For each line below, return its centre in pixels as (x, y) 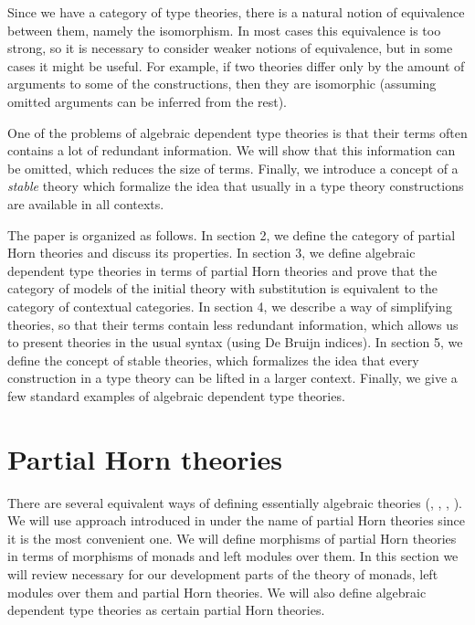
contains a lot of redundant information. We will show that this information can (232, 150)
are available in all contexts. (86, 203)
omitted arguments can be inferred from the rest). (148, 101)
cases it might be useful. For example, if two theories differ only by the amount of (236, 65)
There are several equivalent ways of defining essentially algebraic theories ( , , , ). (235, 502)
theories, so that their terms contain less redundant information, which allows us (233, 324)
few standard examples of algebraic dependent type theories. (176, 395)
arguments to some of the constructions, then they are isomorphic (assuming (222, 84)
